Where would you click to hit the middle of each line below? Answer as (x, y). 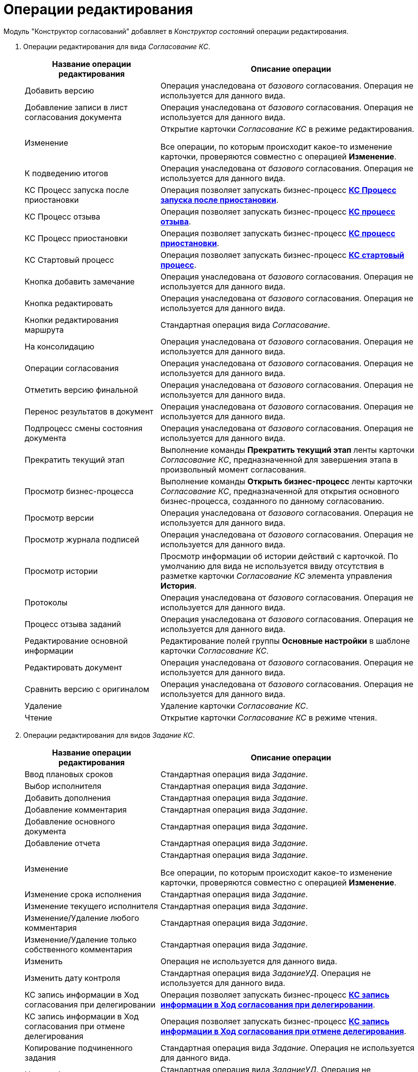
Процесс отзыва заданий (73, 624)
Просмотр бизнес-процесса (79, 491)
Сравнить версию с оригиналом (87, 689)
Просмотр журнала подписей (82, 539)
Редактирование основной (76, 641)
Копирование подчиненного (79, 1048)
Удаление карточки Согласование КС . (234, 706)
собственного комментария (79, 949)
